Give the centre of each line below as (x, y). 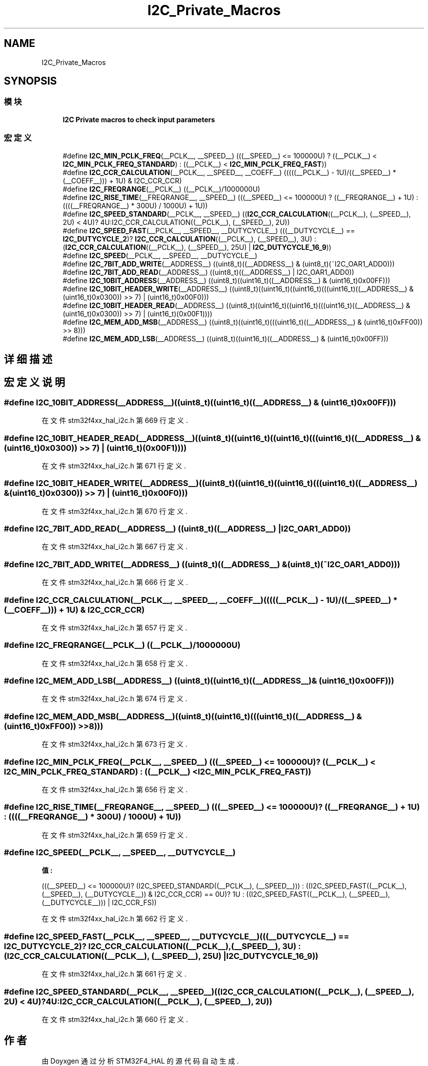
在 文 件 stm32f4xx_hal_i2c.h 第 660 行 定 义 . (115, 1019)
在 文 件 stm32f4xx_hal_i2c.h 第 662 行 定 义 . (115, 919)
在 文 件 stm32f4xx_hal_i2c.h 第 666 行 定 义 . (115, 582)
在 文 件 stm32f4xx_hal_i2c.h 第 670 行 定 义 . (115, 511)
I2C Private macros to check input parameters (139, 119)
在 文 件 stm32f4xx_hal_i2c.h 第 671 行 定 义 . (114, 466)
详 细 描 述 (28, 359)
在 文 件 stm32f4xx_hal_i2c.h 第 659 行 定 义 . (115, 835)
